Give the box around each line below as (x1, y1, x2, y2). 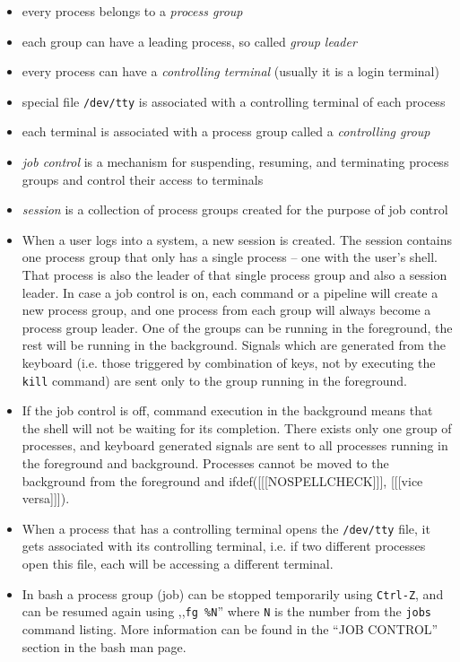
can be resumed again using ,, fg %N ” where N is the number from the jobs (22, 602, 432, 621)
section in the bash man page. (22, 637, 187, 656)
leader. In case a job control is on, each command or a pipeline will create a (22, 283, 438, 301)
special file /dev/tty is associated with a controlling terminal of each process (22, 91, 446, 110)
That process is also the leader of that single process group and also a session (22, 266, 447, 283)
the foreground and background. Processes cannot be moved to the (22, 454, 389, 472)
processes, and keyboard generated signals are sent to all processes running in (22, 436, 448, 455)
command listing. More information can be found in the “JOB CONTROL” (22, 619, 438, 638)
